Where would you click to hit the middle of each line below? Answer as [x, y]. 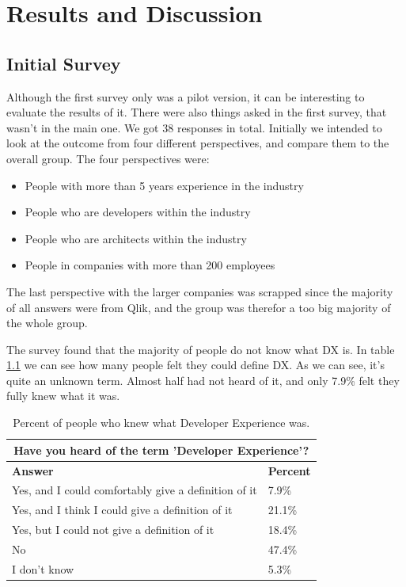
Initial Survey [64, 63]
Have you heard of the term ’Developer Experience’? [161, 450]
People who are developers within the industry [138, 212]
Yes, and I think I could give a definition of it [122, 510]
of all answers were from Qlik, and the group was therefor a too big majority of [199, 307]
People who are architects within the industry [136, 238]
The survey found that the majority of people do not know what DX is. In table [201, 349]
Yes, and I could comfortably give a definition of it [135, 490]
